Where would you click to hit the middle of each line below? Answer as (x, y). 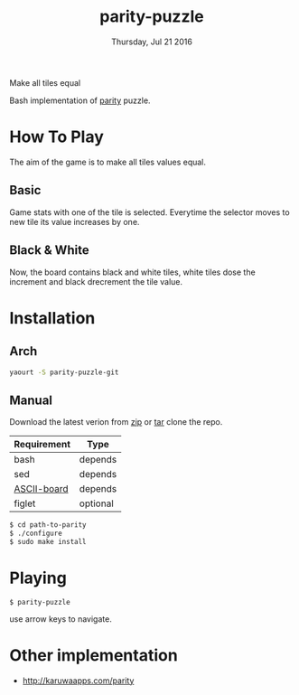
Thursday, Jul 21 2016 (152, 42)
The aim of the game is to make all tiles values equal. (107, 162)
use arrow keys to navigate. (61, 619)
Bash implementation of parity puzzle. (80, 100)
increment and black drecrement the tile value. (96, 281)
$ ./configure (36, 534)
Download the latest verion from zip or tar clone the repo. (116, 422)
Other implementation (93, 655)
